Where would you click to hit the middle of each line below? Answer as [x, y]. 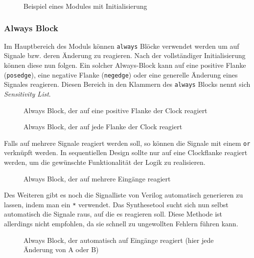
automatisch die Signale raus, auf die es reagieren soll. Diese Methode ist [113, 214]
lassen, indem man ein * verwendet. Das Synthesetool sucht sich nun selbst [116, 204]
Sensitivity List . [27, 93]
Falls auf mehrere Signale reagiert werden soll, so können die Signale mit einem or [127, 143]
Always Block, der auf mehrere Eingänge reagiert [97, 178]
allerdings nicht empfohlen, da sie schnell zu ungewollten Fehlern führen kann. [121, 224]
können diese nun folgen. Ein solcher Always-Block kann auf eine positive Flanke [125, 65]
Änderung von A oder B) [61, 249]
